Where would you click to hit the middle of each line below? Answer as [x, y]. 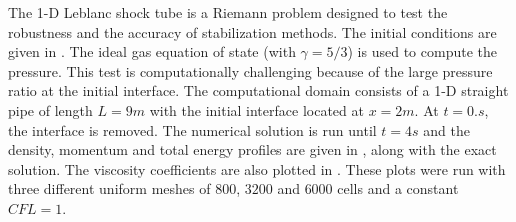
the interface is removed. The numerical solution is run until [192, 129]
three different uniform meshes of [109, 188]
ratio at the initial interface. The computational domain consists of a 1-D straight [258, 90]
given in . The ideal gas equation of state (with [152, 51]
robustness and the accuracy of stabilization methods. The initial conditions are [252, 31]
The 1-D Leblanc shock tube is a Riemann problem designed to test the [228, 12]
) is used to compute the [422, 51]
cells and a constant [398, 188]
